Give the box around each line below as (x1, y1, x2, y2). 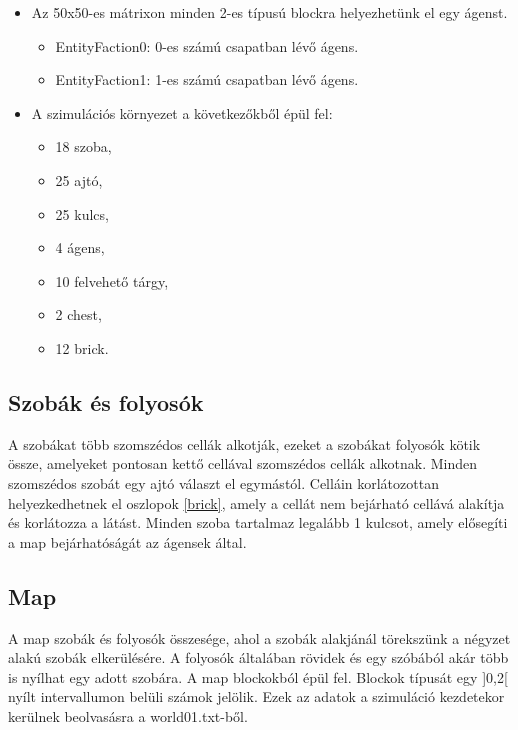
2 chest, (55, 304, 102, 325)
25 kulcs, (55, 203, 109, 224)
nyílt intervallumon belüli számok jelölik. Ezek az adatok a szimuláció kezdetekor (8, 686, 505, 707)
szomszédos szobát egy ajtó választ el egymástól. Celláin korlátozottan (8, 472, 439, 493)
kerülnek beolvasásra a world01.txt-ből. (8, 705, 248, 726)
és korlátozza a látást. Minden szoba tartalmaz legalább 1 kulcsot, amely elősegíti (8, 512, 508, 533)
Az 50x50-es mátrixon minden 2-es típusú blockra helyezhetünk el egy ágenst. (31, 2, 508, 22)
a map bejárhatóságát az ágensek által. (8, 531, 247, 552)
